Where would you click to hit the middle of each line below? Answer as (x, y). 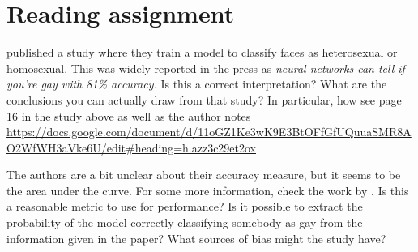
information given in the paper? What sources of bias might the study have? (196, 238)
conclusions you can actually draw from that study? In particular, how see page (204, 99)
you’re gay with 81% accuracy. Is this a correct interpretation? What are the (197, 84)
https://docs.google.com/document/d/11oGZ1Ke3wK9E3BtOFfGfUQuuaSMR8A (209, 132)
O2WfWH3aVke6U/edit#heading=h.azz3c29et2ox (132, 147)
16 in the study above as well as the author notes (129, 115)
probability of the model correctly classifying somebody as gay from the (185, 222)
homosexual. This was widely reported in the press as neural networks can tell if (206, 68)
